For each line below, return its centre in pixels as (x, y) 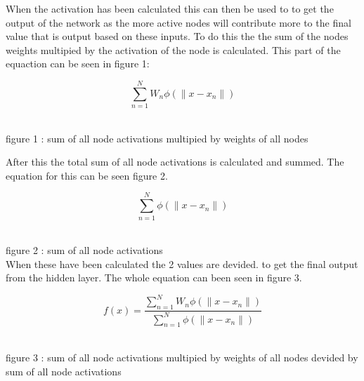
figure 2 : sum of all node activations (84, 250)
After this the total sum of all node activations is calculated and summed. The (175, 162)
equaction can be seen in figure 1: (78, 63)
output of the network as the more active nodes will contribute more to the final (178, 22)
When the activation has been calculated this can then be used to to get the (170, 8)
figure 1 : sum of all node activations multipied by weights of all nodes (157, 138)
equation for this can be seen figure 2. (87, 175)
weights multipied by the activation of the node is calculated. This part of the (173, 49)
